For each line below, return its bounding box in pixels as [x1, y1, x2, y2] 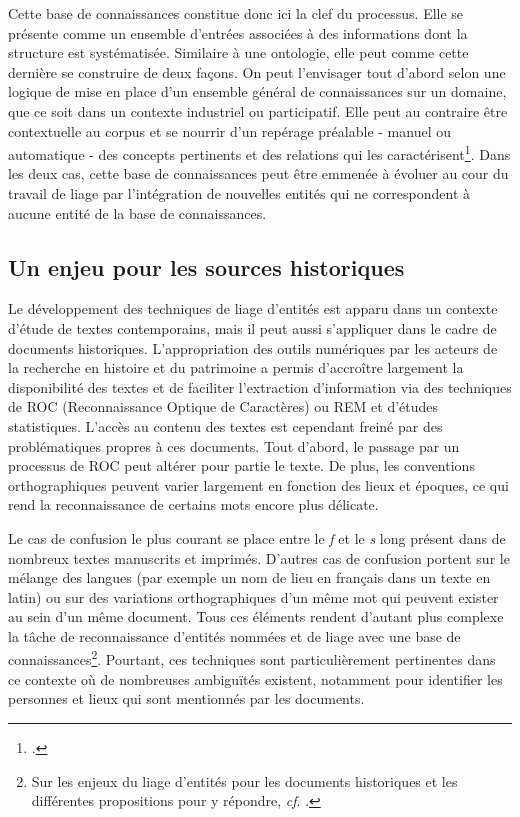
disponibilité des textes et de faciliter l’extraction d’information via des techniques [8, 376, 512, 397]
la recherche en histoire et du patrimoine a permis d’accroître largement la [8, 357, 464, 378]
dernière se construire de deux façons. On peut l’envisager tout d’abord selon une [8, 61, 506, 82]
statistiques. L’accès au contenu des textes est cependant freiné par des [8, 415, 443, 436]
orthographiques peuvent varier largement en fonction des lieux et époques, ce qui [8, 474, 509, 495]
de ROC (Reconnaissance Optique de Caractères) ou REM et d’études [8, 396, 439, 417]
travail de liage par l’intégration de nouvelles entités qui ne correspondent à [8, 183, 471, 203]
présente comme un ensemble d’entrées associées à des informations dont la [8, 22, 468, 43]
